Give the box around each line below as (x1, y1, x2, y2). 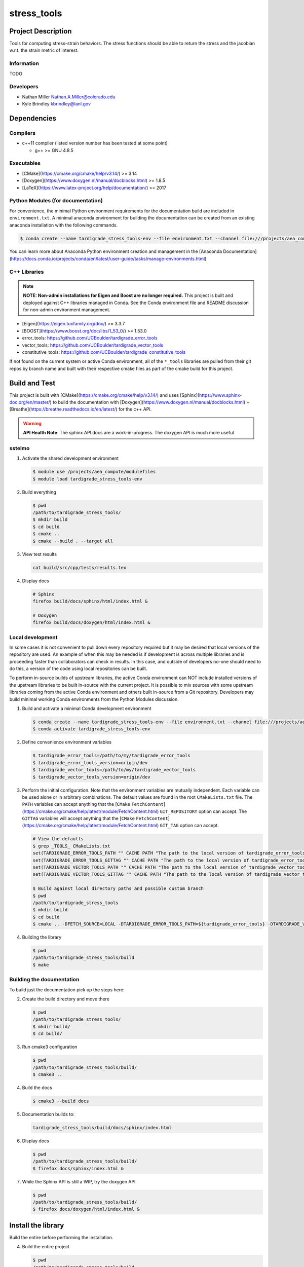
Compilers (9, 129, 35, 136)
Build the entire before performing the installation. (9, 1234, 113, 1240)
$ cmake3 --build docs (32, 1098, 89, 1104)
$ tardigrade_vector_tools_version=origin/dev (32, 774, 150, 780)
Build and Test (9, 379, 56, 387)
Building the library (22, 934, 62, 940)
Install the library (9, 1221, 64, 1229)
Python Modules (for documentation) (9, 197, 103, 204)
